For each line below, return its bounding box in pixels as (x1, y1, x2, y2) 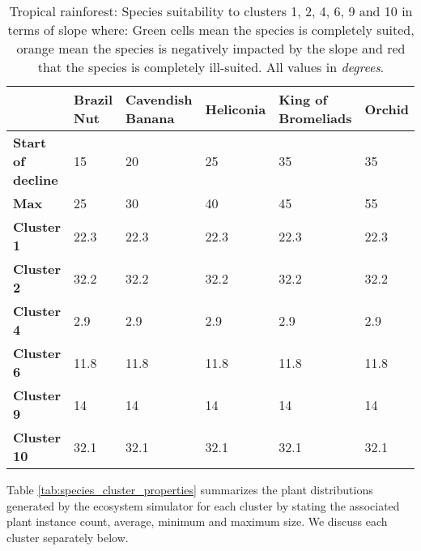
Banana (125, 109, 175, 127)
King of (279, 90, 328, 109)
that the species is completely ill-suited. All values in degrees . (37, 58, 385, 76)
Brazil (74, 90, 113, 109)
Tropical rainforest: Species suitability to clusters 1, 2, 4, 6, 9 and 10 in (9, 2, 413, 20)
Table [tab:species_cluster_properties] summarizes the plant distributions (6, 481, 373, 498)
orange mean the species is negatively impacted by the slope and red (16, 39, 406, 58)
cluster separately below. (6, 528, 129, 545)
